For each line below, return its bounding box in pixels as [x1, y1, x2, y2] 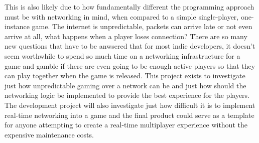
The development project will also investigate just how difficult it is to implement [5, 99, 255, 110]
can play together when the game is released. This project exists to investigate [5, 70, 245, 81]
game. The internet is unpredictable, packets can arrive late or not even [32, 21, 252, 32]
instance [5, 21, 30, 32]
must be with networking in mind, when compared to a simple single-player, [5, 11, 239, 22]
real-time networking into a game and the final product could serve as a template [5, 109, 254, 120]
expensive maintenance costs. [5, 129, 94, 139]
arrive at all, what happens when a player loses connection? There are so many [5, 31, 247, 41]
